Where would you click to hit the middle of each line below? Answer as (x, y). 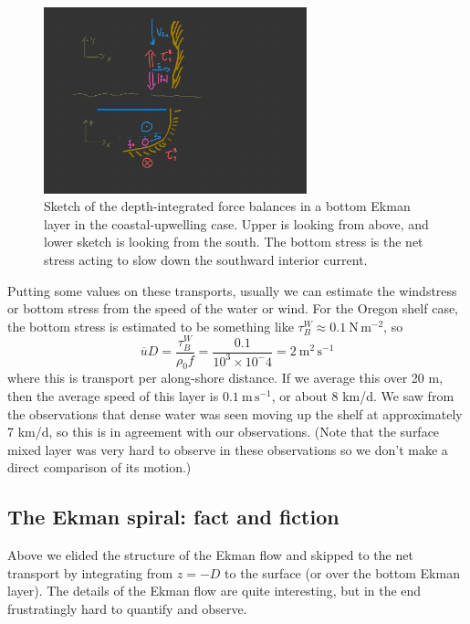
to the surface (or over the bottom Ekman (342, 572)
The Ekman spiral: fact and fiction (173, 517)
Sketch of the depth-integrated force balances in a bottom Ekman (227, 206)
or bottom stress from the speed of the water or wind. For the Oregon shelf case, (233, 308)
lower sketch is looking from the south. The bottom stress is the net (234, 242)
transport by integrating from (90, 572)
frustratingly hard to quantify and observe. (127, 608)
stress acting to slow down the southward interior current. (206, 259)
